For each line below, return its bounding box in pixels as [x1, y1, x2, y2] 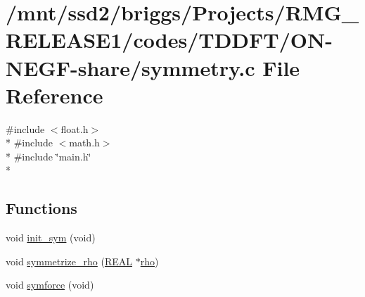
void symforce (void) [6, 277, 94, 292]
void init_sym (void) [6, 230, 96, 245]
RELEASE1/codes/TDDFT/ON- [6, 25, 333, 54]
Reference [6, 80, 103, 109]
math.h [69, 135, 100, 150]
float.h [60, 121, 89, 136]
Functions [6, 197, 77, 219]
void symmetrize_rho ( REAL [6, 253, 133, 268]
